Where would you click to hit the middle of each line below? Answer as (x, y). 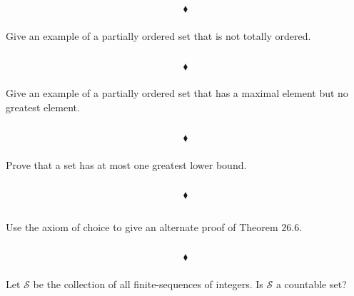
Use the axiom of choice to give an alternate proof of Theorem (142, 226)
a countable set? (311, 284)
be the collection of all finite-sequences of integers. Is (148, 284)
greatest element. (43, 107)
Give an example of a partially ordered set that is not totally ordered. (158, 35)
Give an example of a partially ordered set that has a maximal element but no (177, 93)
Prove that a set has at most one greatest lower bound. (126, 164)
